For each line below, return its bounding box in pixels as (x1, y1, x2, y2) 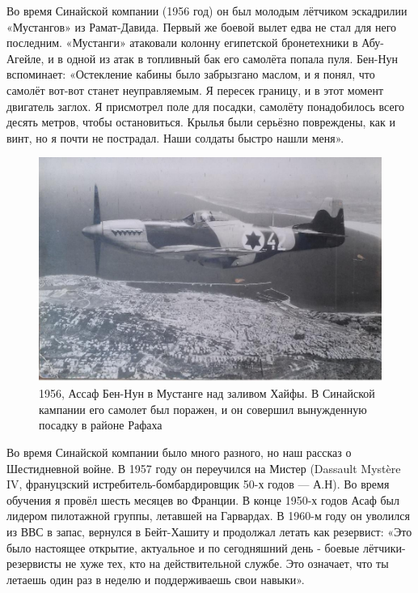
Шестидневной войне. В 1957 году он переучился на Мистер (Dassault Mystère (6, 459, 401, 476)
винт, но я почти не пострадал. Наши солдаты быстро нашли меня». (6, 129, 344, 146)
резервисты (6, 555, 61, 572)
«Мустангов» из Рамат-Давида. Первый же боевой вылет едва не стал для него (6, 18, 397, 35)
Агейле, (6, 49, 44, 66)
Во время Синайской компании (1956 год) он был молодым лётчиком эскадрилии (6, 2, 407, 19)
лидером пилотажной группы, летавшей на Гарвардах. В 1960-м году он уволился (6, 507, 410, 524)
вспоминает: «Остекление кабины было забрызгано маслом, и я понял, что (6, 66, 375, 83)
